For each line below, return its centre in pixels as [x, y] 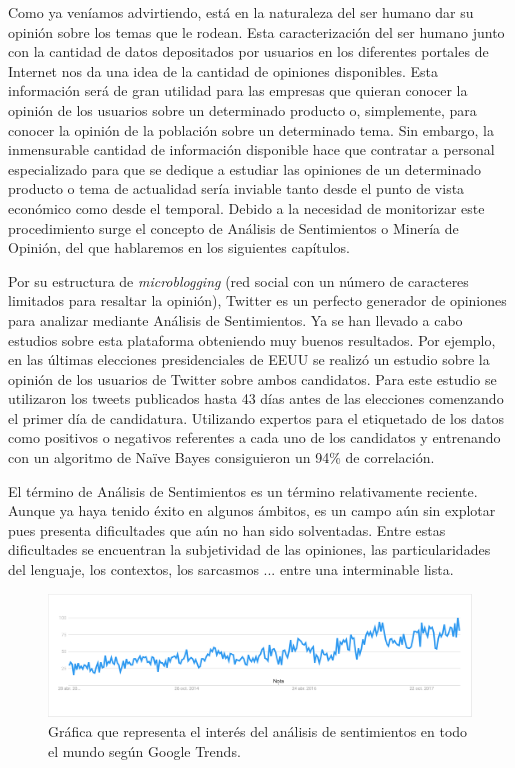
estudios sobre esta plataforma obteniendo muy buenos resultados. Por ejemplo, [252, 339]
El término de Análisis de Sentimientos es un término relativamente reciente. [243, 490]
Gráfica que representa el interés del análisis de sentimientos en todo [258, 731]
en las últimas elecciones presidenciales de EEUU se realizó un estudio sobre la [249, 359]
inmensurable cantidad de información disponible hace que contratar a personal [251, 149]
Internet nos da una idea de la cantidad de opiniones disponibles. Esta [223, 70]
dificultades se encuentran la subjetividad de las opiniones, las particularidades [249, 549]
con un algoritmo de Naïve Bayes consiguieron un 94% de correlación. [221, 457]
